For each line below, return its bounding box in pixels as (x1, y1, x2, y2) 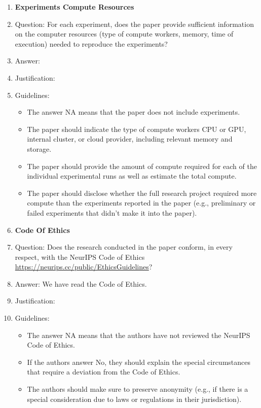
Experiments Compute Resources (15, 2, 134, 12)
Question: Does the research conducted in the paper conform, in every (15, 242, 233, 252)
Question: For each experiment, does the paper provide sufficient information (15, 18, 254, 29)
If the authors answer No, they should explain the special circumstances (27, 356, 250, 367)
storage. (27, 143, 52, 154)
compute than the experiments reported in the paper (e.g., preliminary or (27, 197, 256, 208)
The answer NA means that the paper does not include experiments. (27, 107, 240, 117)
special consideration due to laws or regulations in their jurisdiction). (27, 393, 242, 404)
